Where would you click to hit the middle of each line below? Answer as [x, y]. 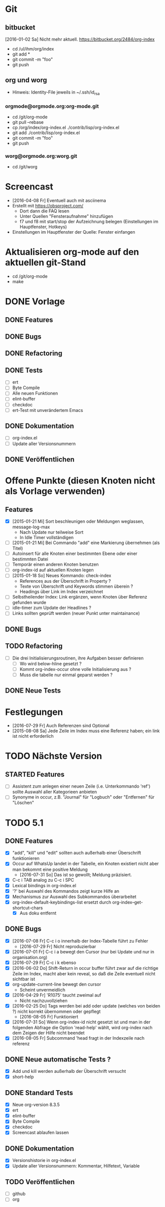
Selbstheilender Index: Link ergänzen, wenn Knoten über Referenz [80, 597]
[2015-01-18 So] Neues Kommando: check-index [62, 576]
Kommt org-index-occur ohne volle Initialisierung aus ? [75, 669]
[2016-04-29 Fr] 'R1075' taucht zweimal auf [57, 995]
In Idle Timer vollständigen [47, 538]
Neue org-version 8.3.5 [36, 1105]
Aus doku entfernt [38, 913]
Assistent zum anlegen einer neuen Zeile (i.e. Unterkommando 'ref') [81, 786]
